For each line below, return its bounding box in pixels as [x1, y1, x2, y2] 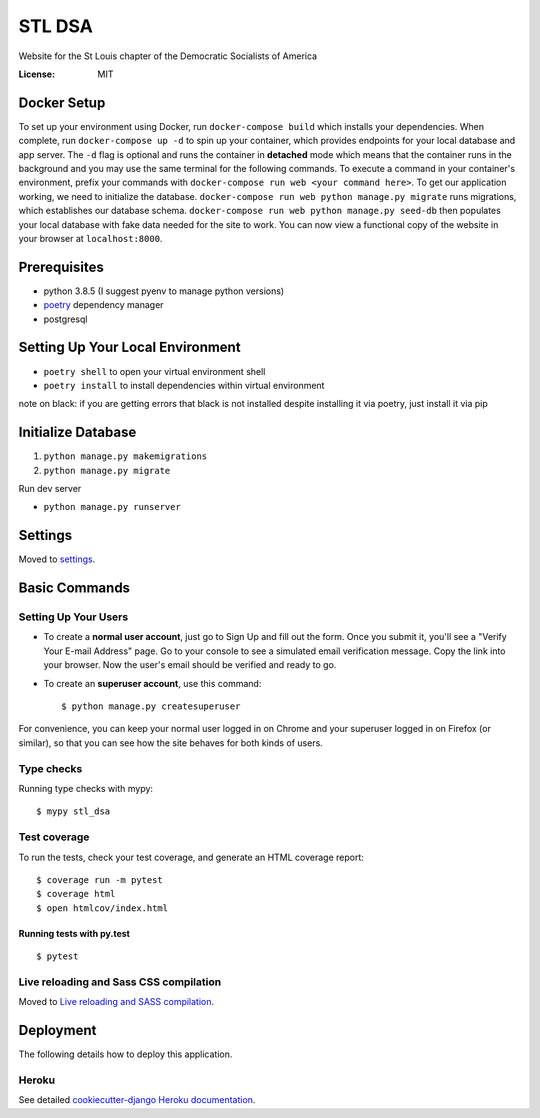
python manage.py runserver [43, 501, 182, 513]
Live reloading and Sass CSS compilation [18, 975, 222, 989]
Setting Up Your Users [18, 610, 129, 624]
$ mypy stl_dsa [36, 806, 111, 817]
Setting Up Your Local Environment [18, 339, 241, 356]
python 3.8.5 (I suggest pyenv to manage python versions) [43, 285, 285, 297]
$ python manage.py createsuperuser [61, 701, 241, 712]
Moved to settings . [18, 553, 96, 565]
